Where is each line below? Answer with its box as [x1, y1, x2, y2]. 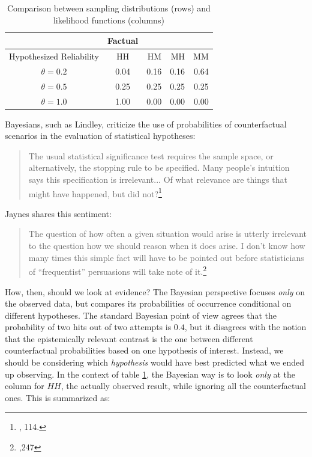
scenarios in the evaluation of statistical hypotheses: [5, 129, 196, 142]
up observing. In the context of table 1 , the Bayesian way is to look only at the [5, 367, 295, 380]
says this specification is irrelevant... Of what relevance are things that [28, 173, 287, 186]
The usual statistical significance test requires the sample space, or [28, 149, 274, 162]
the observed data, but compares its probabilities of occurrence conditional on [5, 297, 292, 310]
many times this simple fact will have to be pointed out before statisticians [28, 251, 304, 263]
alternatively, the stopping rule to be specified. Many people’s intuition [28, 161, 290, 174]
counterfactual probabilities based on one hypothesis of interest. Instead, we [5, 344, 284, 357]
